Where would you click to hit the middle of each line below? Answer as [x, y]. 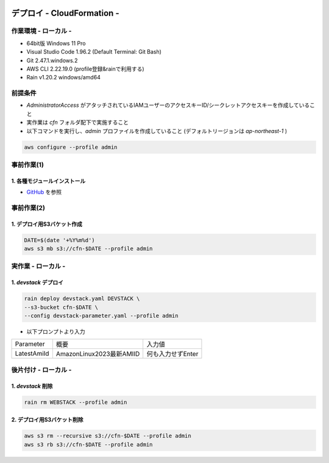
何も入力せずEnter [172, 354]
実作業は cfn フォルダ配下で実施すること [78, 123]
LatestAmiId [32, 354]
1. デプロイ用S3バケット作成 [47, 224]
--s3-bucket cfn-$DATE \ [61, 307]
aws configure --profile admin [71, 147]
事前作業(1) [27, 165]
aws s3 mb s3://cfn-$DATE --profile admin [88, 249]
